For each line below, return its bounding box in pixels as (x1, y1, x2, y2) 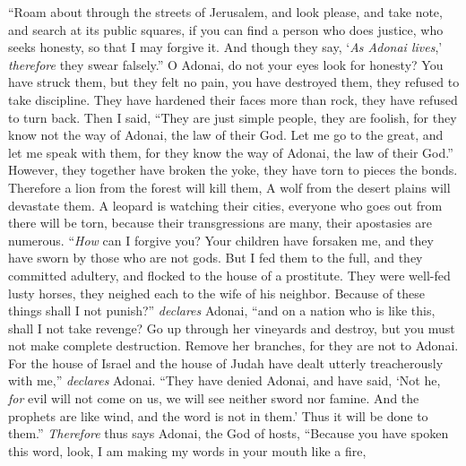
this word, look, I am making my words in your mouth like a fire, (8, 441, 367, 460)
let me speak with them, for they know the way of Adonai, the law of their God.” (8, 142, 453, 161)
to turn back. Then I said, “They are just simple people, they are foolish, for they (8, 108, 457, 126)
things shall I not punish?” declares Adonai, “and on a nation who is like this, (8, 301, 436, 320)
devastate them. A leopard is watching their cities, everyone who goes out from (8, 195, 443, 214)
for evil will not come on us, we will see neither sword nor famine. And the (8, 389, 419, 408)
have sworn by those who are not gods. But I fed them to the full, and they (8, 248, 423, 267)
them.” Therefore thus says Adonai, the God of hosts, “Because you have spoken (8, 424, 449, 443)
